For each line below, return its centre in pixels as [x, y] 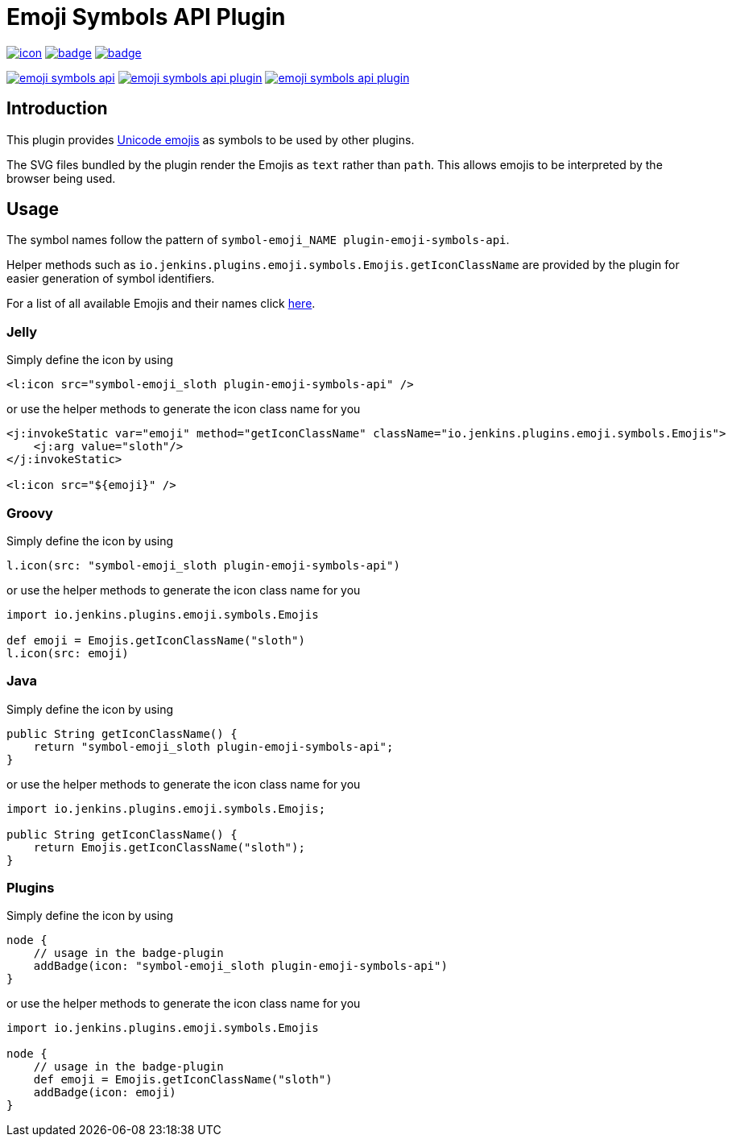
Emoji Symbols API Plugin [146, 17]
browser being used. [61, 178]
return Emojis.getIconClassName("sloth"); [169, 847]
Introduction [57, 109]
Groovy [30, 513]
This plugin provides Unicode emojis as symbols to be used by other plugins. [211, 139]
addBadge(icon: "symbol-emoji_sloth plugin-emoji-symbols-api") [240, 966]
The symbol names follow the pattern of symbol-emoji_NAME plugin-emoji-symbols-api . [258, 240]
